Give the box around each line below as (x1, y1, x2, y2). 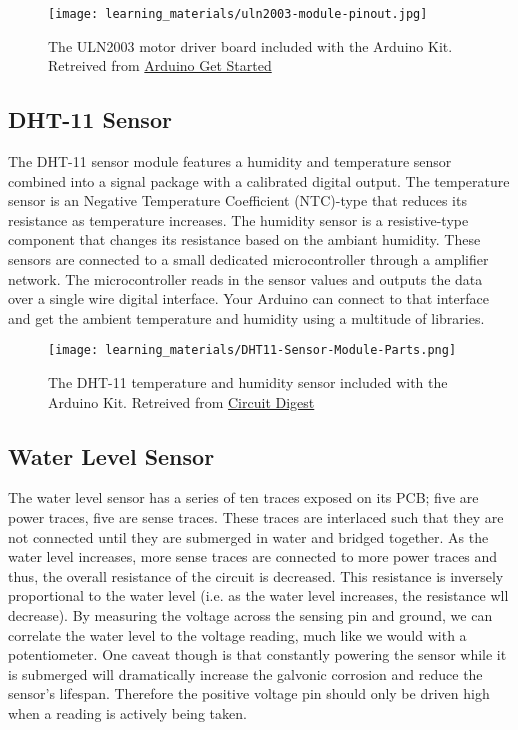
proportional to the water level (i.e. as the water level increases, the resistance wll (8, 585, 509, 606)
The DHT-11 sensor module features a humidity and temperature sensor (8, 151, 452, 172)
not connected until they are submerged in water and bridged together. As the (8, 526, 489, 547)
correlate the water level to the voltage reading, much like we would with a (8, 624, 467, 645)
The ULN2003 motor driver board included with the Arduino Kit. (48, 35, 453, 56)
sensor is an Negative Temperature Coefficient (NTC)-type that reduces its (8, 190, 467, 211)
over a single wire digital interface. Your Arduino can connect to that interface (8, 288, 489, 309)
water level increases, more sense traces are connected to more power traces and (8, 546, 498, 567)
